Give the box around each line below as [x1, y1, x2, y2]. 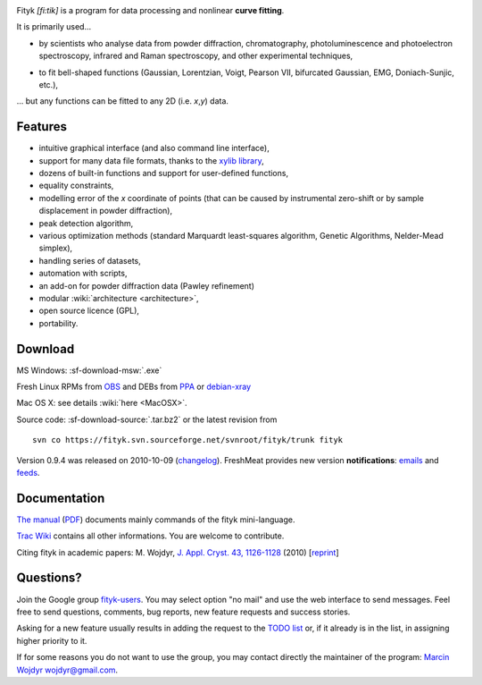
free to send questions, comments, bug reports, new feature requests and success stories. [16, 606, 351, 617]
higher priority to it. [16, 635, 87, 646]
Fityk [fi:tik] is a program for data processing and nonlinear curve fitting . [16, 5, 285, 15]
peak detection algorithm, [38, 217, 134, 228]
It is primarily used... [16, 21, 92, 32]
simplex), [38, 242, 73, 254]
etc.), [38, 79, 58, 89]
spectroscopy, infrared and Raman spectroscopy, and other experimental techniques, [38, 50, 353, 62]
